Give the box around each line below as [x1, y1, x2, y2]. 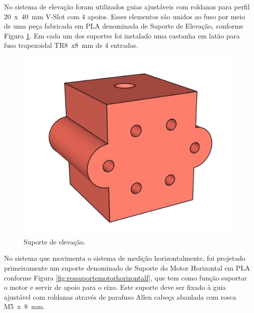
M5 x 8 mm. [4, 301, 45, 312]
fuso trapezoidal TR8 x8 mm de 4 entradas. [4, 40, 138, 50]
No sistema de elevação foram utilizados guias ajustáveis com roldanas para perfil [4, 1, 250, 11]
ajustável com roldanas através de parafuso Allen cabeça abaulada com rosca [4, 291, 236, 302]
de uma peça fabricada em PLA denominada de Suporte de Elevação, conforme [4, 21, 244, 31]
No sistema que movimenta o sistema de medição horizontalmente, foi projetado [4, 253, 246, 263]
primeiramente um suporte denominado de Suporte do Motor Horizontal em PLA [4, 262, 250, 273]
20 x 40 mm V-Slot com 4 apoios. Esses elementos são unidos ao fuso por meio [4, 11, 245, 21]
